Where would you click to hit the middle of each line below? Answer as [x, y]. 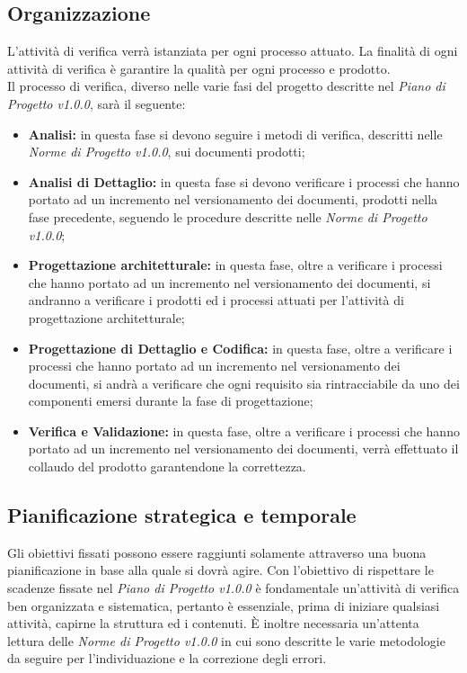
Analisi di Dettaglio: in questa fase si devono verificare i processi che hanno [244, 181]
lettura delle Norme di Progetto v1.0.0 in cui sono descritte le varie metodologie [226, 640]
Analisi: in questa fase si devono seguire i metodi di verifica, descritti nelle [235, 134]
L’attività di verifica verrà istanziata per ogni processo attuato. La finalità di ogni [233, 51]
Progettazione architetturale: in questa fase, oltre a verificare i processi [235, 265]
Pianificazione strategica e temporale [182, 515]
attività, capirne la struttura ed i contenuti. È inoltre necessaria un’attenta [213, 623]
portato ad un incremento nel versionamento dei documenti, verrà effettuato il [243, 449]
